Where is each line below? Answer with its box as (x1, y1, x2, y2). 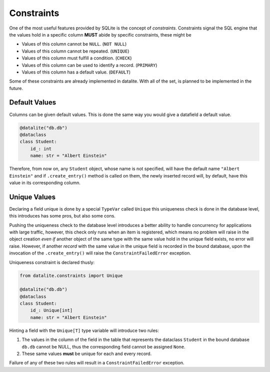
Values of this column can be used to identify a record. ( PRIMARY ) (21, 62, 157, 68)
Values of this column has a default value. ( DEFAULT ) (21, 69, 131, 75)
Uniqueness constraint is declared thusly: (9, 259, 95, 265)
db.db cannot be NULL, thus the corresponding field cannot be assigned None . (21, 343, 185, 349)
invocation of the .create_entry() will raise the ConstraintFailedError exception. (9, 250, 191, 256)
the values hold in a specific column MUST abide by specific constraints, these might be (9, 31, 192, 37)
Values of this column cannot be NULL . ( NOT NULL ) (21, 41, 127, 47)
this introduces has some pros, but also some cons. (9, 213, 116, 219)
